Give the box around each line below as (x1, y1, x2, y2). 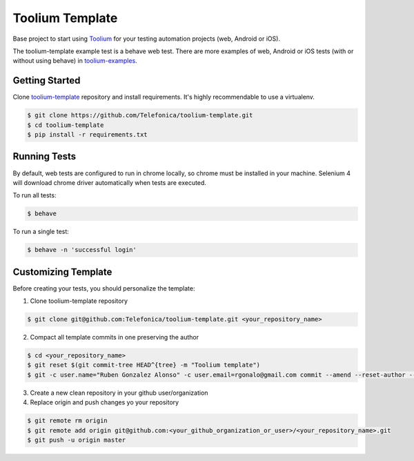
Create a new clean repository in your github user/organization (30, 389, 208, 397)
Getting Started (12, 75, 81, 86)
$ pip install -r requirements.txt (27, 131, 148, 138)
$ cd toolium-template (27, 121, 104, 129)
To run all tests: (12, 191, 57, 199)
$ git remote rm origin (27, 417, 108, 424)
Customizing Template (12, 266, 112, 277)
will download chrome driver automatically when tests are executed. (12, 178, 207, 186)
